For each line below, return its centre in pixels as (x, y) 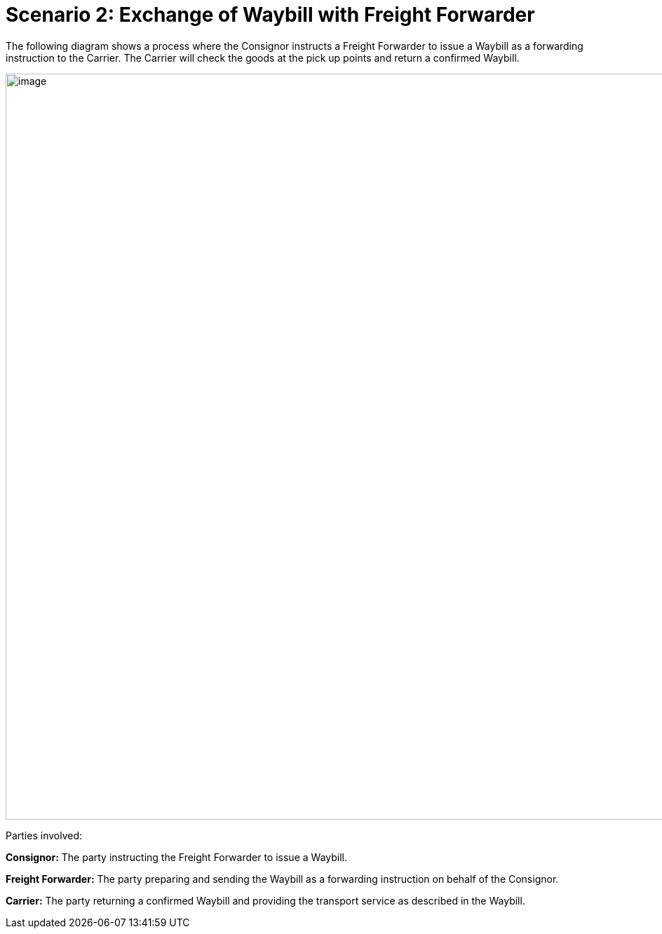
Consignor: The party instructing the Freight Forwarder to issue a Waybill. (176, 857)
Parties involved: (44, 835)
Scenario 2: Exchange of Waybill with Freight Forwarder (270, 15)
